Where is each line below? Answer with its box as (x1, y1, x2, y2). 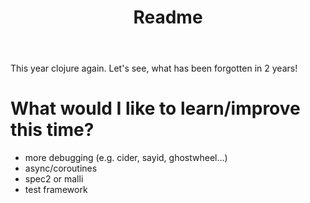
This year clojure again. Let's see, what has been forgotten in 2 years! (10, 62, 298, 75)
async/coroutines (24, 162, 98, 175)
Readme (133, 6, 203, 29)
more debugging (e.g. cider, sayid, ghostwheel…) (24, 152, 228, 164)
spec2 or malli (24, 173, 84, 185)
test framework (24, 184, 88, 196)
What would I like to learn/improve (10, 97, 301, 120)
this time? (10, 119, 95, 141)
